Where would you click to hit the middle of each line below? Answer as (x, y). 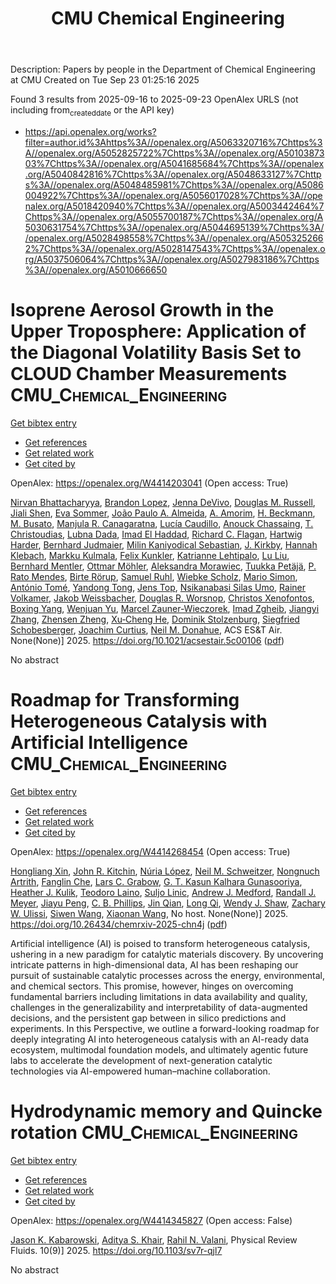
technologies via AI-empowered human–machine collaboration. (140, 1071)
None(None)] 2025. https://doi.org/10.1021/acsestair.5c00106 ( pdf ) (147, 640)
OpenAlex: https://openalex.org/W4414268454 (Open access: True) (150, 851)
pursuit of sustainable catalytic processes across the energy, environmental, (167, 975)
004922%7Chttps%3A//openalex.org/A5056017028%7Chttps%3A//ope (173, 195)
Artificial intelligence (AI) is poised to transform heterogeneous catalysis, (160, 943)
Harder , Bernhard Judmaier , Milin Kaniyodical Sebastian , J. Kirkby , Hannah (164, 544)
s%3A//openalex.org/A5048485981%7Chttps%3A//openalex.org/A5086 (174, 184)
